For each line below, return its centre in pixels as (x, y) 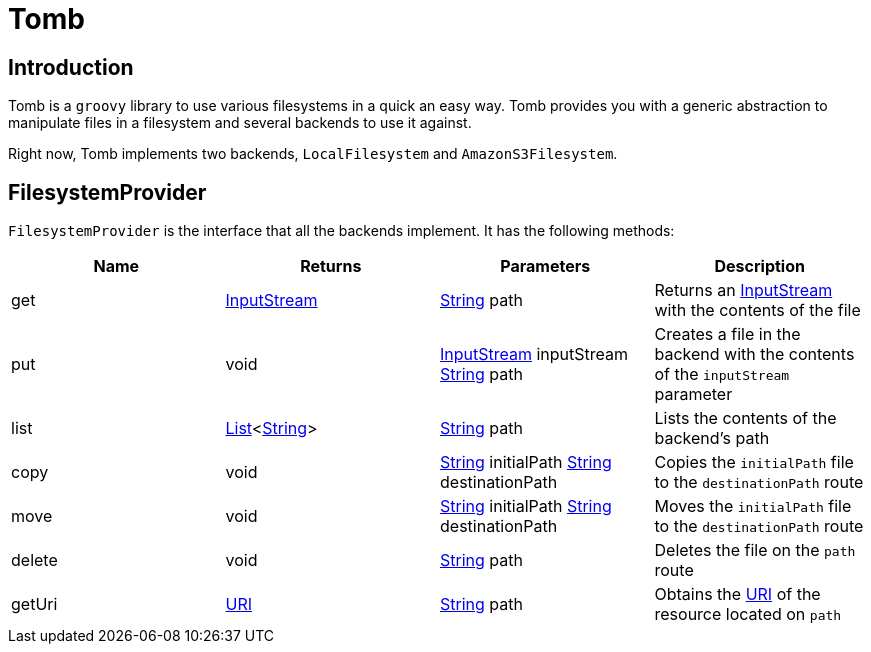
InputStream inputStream (534, 354)
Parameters (545, 266)
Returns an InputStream (743, 290)
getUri (34, 604)
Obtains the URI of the (737, 594)
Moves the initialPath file (753, 506)
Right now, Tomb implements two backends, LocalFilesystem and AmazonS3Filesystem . (313, 154)
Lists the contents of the (745, 418)
